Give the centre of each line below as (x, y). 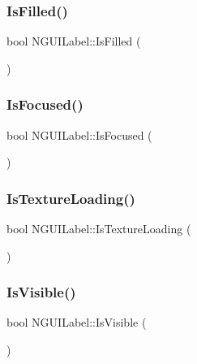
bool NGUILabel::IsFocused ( (79, 134)
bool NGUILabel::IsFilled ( (74, 41)
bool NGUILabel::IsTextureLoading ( (99, 229)
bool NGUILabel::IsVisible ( (77, 322)
